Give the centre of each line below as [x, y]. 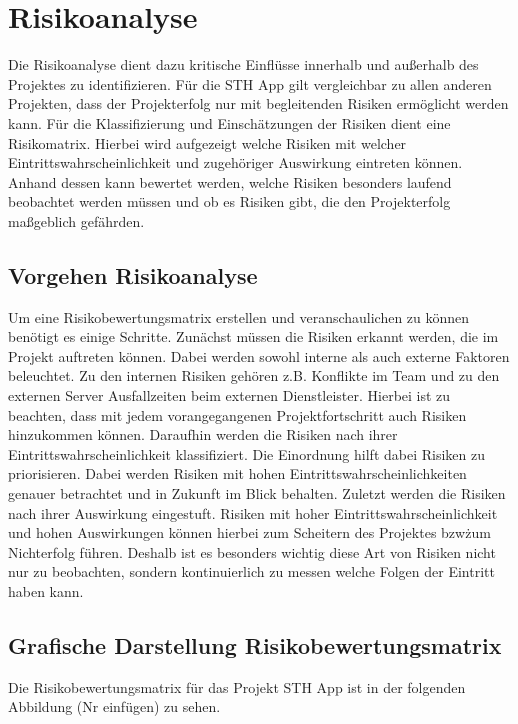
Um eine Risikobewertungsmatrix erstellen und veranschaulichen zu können [239, 316]
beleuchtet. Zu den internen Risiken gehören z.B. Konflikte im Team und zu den [254, 375]
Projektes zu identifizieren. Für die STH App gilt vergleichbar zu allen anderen [250, 83]
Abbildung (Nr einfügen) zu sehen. [114, 706]
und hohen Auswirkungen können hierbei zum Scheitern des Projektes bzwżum [249, 532]
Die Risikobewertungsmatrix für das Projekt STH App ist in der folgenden [237, 686]
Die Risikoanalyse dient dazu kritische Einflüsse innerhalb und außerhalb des [243, 64]
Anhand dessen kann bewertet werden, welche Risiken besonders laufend [230, 181]
